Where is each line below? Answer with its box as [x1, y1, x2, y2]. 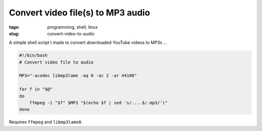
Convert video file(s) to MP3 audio [9, 7, 150, 18]
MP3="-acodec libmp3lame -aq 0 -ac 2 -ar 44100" [19, 73, 137, 78]
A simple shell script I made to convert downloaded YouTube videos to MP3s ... [9, 40, 167, 45]
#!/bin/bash [19, 53, 48, 58]
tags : [9, 24, 20, 30]
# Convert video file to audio [19, 59, 94, 65]
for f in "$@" [19, 87, 53, 92]
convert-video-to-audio [47, 30, 95, 36]
